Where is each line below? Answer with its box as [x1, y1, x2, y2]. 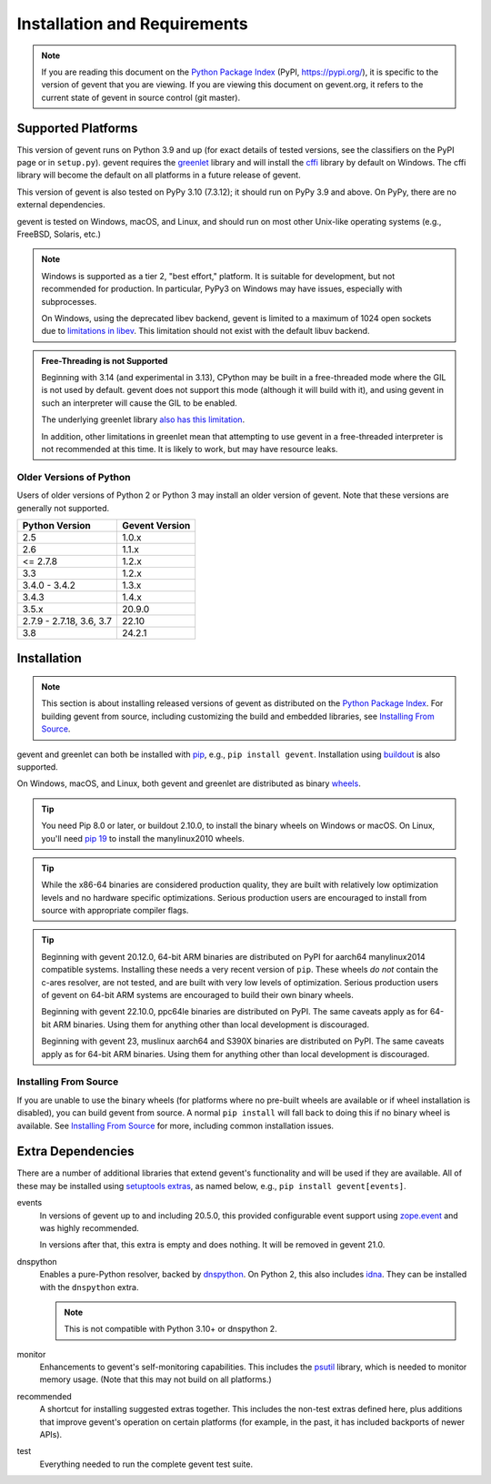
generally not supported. [16, 502, 110, 513]
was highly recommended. [39, 1222, 140, 1233]
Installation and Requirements [16, 14, 249, 34]
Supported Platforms [16, 120, 138, 136]
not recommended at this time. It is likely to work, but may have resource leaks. [41, 444, 338, 455]
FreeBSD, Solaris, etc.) [16, 228, 102, 239]
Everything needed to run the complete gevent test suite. [39, 1459, 254, 1469]
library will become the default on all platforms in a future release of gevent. [16, 169, 301, 181]
